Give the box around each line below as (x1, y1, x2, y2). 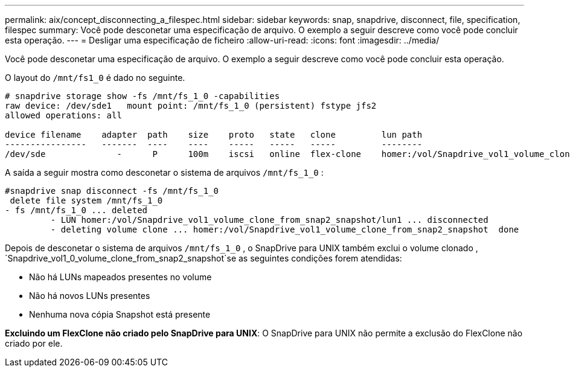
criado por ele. (5, 338, 63, 348)
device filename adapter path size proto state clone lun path (5, 130, 423, 139)
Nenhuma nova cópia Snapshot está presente (29, 309, 211, 319)
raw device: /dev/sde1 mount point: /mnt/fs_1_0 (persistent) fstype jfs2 (5, 101, 377, 111)
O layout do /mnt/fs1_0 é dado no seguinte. (5, 72, 185, 83)
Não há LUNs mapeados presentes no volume (29, 272, 212, 282)
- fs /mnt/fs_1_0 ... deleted (5, 205, 148, 215)
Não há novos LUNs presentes (29, 290, 150, 301)
